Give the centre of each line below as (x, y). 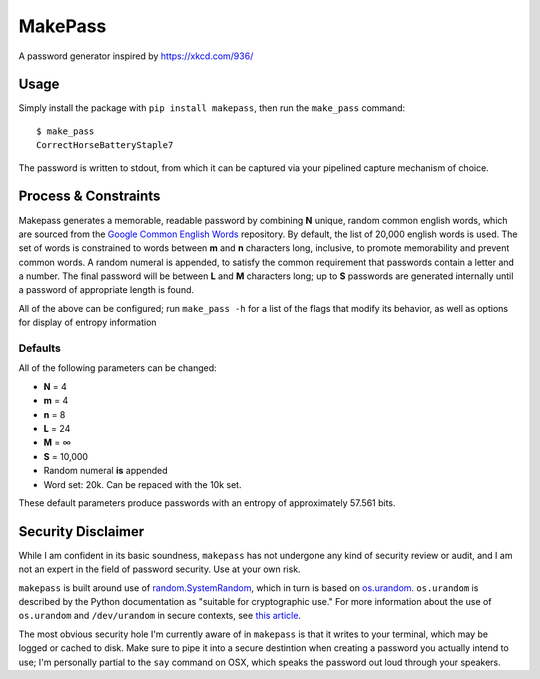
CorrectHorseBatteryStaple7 (105, 145)
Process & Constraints (89, 196)
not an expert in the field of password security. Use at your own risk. (159, 569)
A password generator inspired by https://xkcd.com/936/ (136, 56)
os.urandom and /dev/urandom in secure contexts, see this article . (160, 616)
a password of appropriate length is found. (106, 290)
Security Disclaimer (81, 531)
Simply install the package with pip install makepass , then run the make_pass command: (212, 108)
